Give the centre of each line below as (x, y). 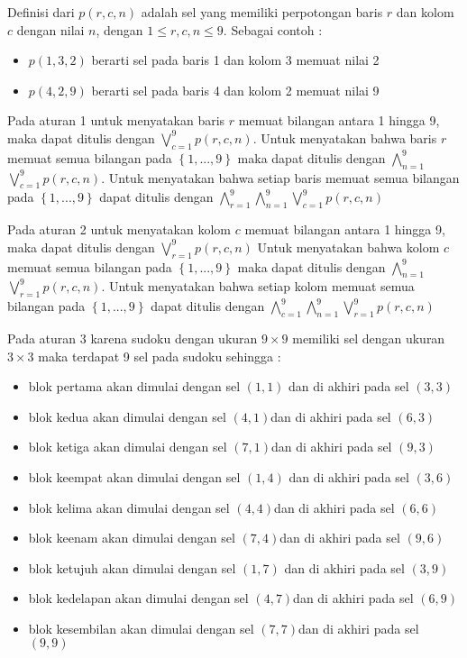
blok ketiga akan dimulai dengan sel (128, 447)
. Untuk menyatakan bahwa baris (345, 137)
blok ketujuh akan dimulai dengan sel (132, 567)
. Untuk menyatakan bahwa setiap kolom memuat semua (258, 286)
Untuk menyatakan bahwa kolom (348, 247)
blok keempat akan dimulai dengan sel (134, 476)
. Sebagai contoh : (273, 29)
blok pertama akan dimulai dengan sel (134, 386)
